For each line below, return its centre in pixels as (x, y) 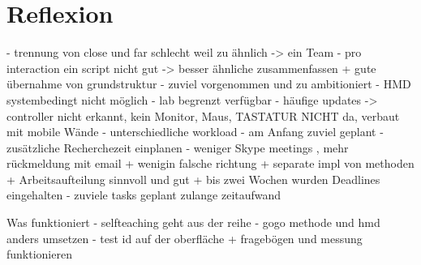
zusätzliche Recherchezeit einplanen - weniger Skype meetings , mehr (178, 147)
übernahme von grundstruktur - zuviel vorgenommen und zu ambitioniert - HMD (209, 84)
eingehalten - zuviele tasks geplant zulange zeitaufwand (144, 195)
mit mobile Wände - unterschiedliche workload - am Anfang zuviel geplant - (195, 132)
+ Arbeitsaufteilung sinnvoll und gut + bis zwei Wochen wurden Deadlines (193, 179)
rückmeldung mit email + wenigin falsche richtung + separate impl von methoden (210, 163)
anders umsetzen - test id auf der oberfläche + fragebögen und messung (185, 238)
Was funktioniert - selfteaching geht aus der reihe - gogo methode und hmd (193, 222)
